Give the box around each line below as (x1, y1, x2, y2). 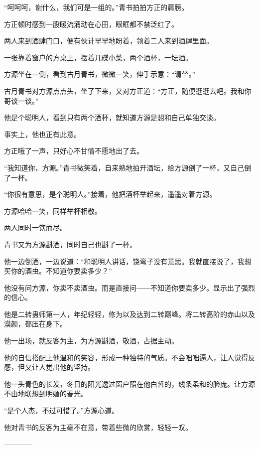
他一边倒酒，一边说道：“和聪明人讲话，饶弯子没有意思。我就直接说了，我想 (4, 256, 252, 266)
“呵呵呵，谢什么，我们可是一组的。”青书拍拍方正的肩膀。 (4, 2, 189, 12)
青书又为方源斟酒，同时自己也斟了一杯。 (4, 239, 136, 249)
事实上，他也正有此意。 (4, 129, 81, 139)
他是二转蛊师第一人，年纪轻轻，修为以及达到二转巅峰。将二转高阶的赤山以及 (4, 308, 255, 319)
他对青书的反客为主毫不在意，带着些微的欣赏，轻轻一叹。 (4, 422, 192, 432)
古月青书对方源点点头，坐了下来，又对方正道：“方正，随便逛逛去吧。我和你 (4, 85, 252, 96)
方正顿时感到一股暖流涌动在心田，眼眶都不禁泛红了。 (4, 18, 178, 29)
